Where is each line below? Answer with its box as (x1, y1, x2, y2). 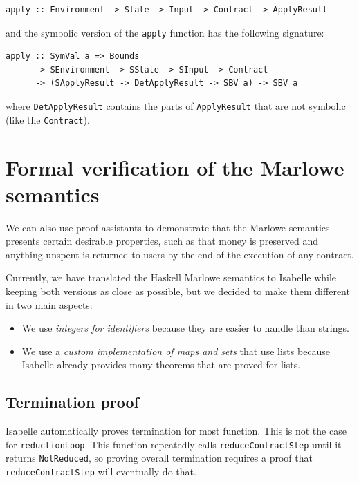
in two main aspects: (6, 297, 93, 312)
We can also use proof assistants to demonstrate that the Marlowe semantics (6, 220, 330, 234)
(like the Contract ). (6, 112, 90, 126)
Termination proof (6, 391, 139, 413)
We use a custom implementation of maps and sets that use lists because (21, 343, 331, 358)
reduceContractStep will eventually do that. (6, 464, 196, 479)
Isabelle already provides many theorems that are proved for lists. (21, 357, 301, 372)
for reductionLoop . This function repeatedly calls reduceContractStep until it (6, 437, 342, 451)
